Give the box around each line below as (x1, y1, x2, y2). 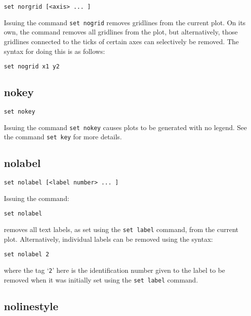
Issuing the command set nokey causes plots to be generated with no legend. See (4, 122, 247, 132)
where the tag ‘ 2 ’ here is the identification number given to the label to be (4, 265, 225, 275)
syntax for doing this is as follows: (4, 46, 105, 56)
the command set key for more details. (4, 132, 122, 142)
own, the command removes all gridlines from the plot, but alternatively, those (4, 27, 238, 37)
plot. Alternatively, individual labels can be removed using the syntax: (4, 233, 213, 244)
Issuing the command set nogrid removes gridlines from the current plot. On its (4, 17, 246, 27)
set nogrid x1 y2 (4, 63, 60, 70)
